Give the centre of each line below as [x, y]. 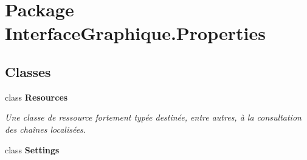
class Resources [36, 97]
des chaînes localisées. [46, 129]
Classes [28, 71]
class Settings [32, 149]
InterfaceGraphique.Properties [135, 33]
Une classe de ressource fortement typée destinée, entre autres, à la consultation [153, 117]
